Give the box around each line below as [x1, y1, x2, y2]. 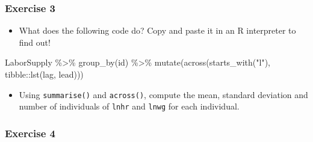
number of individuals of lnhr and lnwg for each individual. [19, 100, 240, 113]
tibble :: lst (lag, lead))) [5, 68, 84, 80]
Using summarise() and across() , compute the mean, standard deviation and [19, 88, 308, 100]
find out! [19, 35, 51, 48]
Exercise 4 [5, 125, 55, 140]
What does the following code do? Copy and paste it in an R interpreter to [19, 24, 296, 37]
